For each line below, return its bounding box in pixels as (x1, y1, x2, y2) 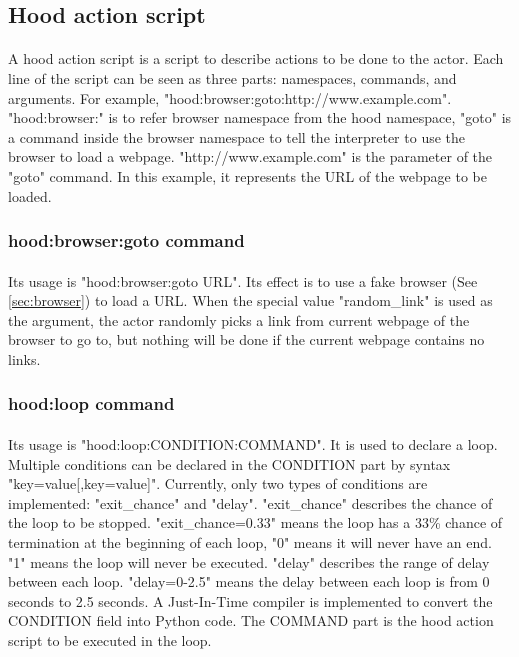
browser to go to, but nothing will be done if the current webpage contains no (8, 329, 485, 350)
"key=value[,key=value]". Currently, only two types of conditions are (8, 473, 428, 494)
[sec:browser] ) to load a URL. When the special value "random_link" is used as (8, 290, 493, 311)
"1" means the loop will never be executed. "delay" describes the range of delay (8, 551, 490, 572)
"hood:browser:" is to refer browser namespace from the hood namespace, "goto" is (8, 107, 512, 128)
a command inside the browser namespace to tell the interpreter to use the (8, 126, 466, 147)
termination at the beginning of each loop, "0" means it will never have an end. (8, 531, 492, 552)
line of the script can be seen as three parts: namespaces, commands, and (8, 67, 457, 88)
